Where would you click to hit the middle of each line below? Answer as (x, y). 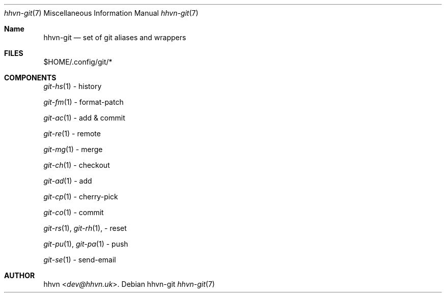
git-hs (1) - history (73, 86)
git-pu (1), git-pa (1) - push (86, 244)
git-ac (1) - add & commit (84, 118)
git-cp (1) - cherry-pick (81, 197)
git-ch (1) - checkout (77, 165)
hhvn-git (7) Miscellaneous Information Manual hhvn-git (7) (101, 13)
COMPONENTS (30, 78)
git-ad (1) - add (68, 181)
